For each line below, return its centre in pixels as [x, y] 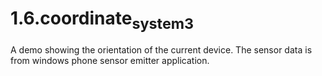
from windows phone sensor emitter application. [110, 60]
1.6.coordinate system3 [102, 20]
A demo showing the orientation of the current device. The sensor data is [161, 49]
